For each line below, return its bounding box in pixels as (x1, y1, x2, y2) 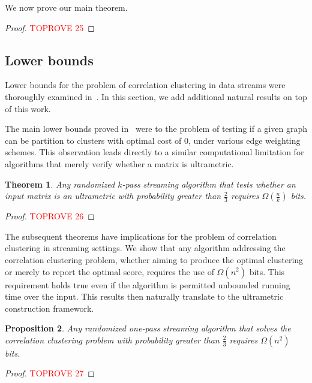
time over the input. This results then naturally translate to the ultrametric (5, 290, 284, 303)
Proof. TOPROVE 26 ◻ (5, 210, 95, 222)
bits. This (249, 265, 285, 278)
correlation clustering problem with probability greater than (5, 333, 220, 346)
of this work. (5, 102, 51, 114)
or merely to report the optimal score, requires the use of (5, 265, 214, 278)
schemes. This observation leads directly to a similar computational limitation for (5, 146, 304, 158)
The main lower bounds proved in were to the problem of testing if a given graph (5, 122, 307, 135)
